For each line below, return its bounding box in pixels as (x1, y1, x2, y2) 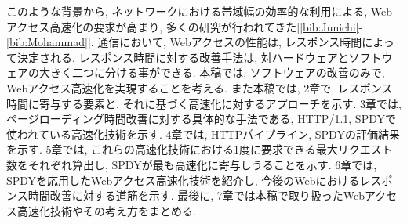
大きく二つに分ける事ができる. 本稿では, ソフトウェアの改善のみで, (38, 64, 385, 81)
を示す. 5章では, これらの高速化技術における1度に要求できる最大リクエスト (6, 141, 393, 157)
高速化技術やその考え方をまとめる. (16, 202, 196, 219)
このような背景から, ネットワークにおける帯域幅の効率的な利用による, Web (6, 3, 392, 19)
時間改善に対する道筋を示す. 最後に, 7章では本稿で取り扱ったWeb (27, 187, 365, 204)
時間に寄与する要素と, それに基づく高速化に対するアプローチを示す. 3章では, (6, 95, 402, 111)
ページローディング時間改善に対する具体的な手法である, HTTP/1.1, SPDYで (6, 110, 396, 127)
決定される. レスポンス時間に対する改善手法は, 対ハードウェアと (16, 49, 349, 65)
